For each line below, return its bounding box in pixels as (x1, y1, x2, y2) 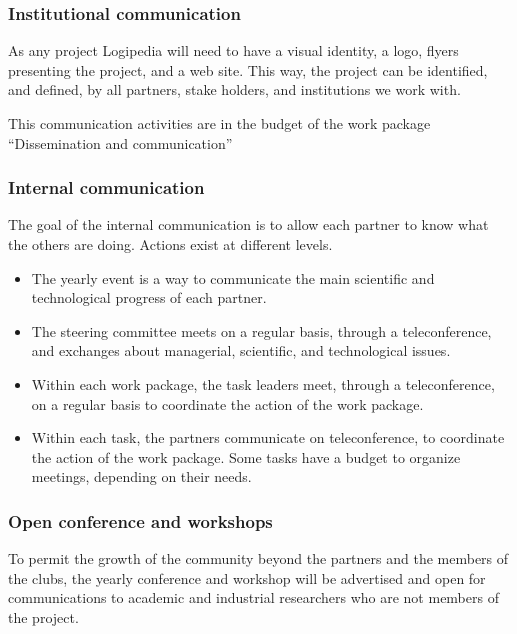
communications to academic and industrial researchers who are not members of (8, 587, 499, 608)
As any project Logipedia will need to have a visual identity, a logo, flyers (8, 40, 459, 61)
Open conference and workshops (8, 508, 273, 533)
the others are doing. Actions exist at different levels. (8, 234, 333, 254)
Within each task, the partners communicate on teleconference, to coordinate (31, 427, 505, 448)
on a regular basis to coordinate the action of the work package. (31, 393, 424, 414)
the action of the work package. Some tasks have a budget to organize (31, 446, 461, 467)
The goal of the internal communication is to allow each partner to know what (8, 214, 489, 235)
